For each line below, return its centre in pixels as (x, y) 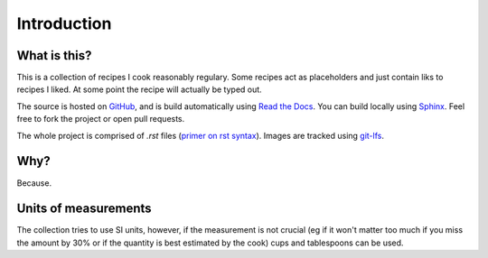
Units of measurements (84, 209)
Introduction (64, 23)
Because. (34, 183)
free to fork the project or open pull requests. (101, 119)
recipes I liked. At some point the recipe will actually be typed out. (139, 89)
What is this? (54, 55)
